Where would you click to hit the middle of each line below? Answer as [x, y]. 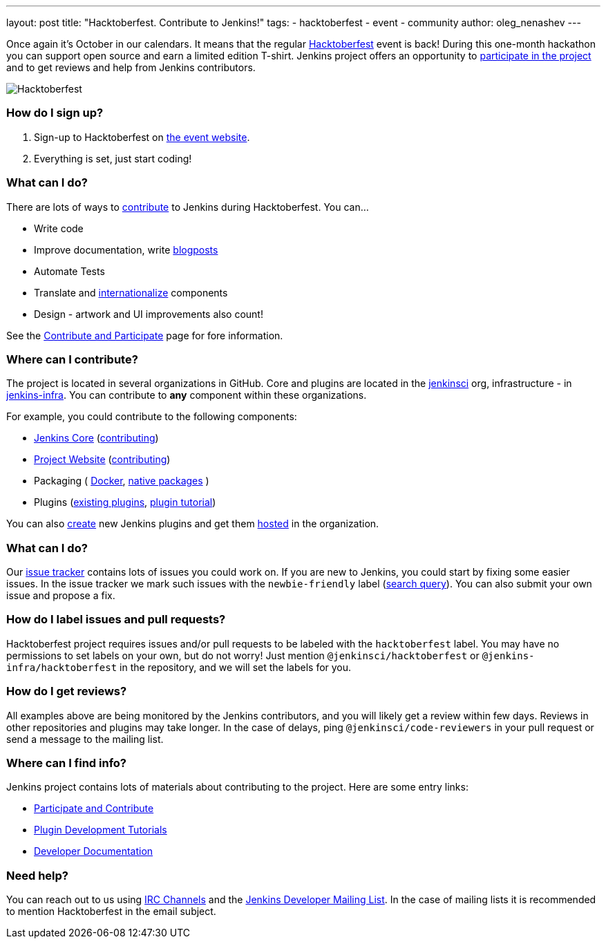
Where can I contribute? [72, 359]
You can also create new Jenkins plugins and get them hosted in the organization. [193, 524]
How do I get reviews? [67, 691]
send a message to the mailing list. [85, 739]
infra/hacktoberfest [62, 667]
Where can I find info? [67, 763]
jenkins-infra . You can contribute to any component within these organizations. [187, 395]
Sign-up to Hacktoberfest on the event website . [142, 137]
